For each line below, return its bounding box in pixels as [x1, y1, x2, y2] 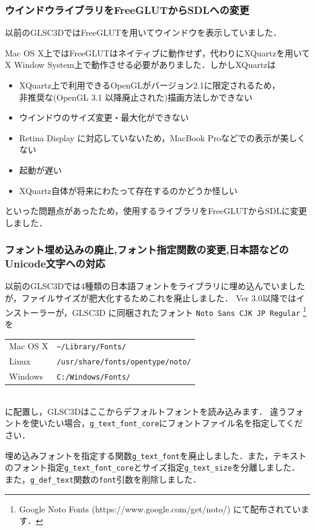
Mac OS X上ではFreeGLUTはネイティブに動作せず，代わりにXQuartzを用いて [5, 46, 310, 59]
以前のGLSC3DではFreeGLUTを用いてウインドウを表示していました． [5, 26, 282, 39]
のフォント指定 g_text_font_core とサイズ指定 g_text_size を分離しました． [5, 461, 300, 474]
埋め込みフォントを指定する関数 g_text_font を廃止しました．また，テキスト [5, 449, 307, 461]
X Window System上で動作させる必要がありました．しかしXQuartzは [5, 58, 276, 71]
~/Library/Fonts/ [56, 343, 127, 352]
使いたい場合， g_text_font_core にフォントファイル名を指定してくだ [30, 417, 303, 429]
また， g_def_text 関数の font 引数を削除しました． [5, 473, 201, 486]
